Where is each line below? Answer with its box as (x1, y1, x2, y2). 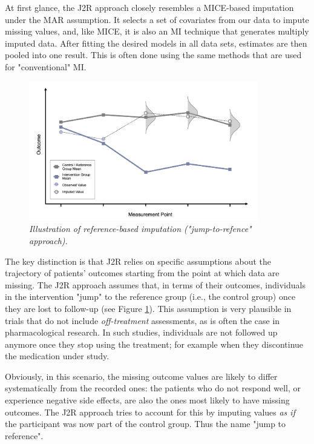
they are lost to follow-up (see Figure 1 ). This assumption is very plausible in (5, 302, 292, 314)
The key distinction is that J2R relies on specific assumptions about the (5, 254, 272, 267)
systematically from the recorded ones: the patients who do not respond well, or (5, 382, 301, 394)
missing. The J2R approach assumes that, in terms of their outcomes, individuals (5, 278, 306, 291)
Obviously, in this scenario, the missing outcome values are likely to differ (5, 369, 278, 382)
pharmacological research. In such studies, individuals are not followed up (5, 326, 278, 339)
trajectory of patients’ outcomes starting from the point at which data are (5, 267, 280, 279)
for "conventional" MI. (5, 60, 87, 73)
